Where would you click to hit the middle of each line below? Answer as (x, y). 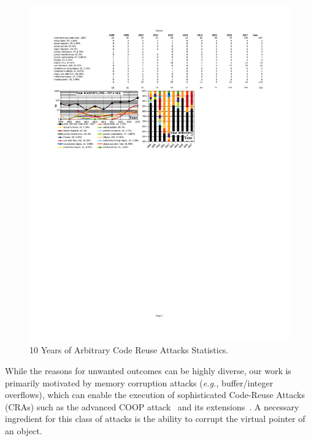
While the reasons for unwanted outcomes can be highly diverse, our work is (148, 371)
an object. (24, 431)
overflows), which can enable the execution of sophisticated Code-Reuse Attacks (155, 395)
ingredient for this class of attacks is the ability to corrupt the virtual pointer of (155, 419)
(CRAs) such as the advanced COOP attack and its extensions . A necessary (152, 406)
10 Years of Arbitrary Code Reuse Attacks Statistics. (129, 350)
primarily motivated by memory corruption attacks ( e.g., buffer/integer (139, 382)
